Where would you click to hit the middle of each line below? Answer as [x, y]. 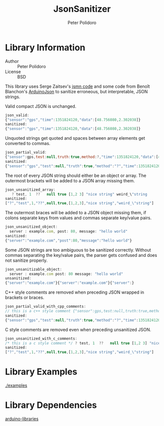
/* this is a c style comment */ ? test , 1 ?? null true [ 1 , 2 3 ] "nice [83, 343]
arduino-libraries [22, 419]
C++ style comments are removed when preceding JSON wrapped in [75, 292]
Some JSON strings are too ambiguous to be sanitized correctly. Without [78, 250]
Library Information [45, 47]
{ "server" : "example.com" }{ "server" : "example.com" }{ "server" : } [70, 283]
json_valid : [17, 115]
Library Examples [41, 372]
